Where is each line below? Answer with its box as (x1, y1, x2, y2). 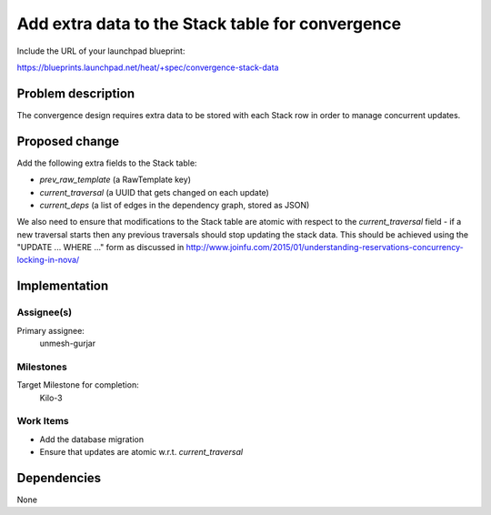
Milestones (16, 360, 67, 373)
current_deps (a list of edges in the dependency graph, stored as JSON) (39, 199, 310, 210)
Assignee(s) (16, 306, 73, 318)
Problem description (16, 86, 135, 101)
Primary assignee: (16, 325, 85, 336)
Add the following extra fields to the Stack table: (16, 157, 197, 168)
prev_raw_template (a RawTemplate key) (39, 174, 191, 186)
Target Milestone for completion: (16, 379, 140, 390)
